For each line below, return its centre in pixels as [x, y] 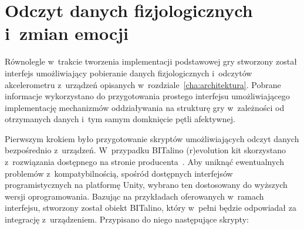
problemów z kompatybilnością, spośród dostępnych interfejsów [119, 173]
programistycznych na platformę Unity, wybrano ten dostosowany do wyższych [146, 185]
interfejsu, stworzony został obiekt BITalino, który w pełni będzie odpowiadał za [151, 208]
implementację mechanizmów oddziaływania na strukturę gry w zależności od [145, 107]
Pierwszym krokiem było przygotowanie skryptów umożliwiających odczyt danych [152, 138]
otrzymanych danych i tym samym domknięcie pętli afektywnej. [120, 119]
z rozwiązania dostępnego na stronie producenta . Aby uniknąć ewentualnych [144, 162]
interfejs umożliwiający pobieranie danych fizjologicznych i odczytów [129, 73]
